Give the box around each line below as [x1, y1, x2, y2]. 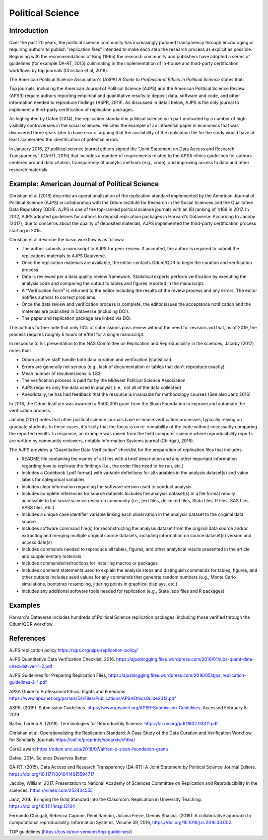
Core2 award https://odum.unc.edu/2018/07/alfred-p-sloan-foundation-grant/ [9, 746, 169, 752]
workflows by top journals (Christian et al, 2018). [9, 67, 109, 73]
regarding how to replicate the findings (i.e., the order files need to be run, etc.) [21, 463, 184, 468]
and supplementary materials [21, 553, 81, 559]
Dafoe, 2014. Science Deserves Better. [9, 755, 88, 761]
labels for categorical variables [21, 476, 85, 482]
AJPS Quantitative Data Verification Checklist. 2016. [9, 656, 115, 662]
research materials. [9, 167, 49, 173]
